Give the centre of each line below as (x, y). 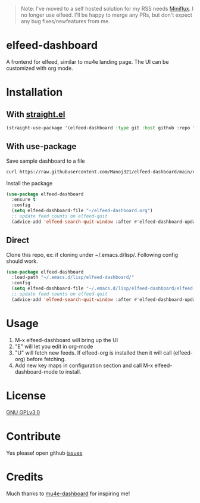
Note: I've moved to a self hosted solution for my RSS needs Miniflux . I (107, 9)
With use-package (41, 146)
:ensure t (24, 200)
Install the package (29, 183)
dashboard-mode (36, 371)
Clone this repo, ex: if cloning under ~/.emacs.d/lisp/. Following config (92, 254)
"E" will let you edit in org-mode (54, 346)
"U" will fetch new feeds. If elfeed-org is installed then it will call (93, 353)
